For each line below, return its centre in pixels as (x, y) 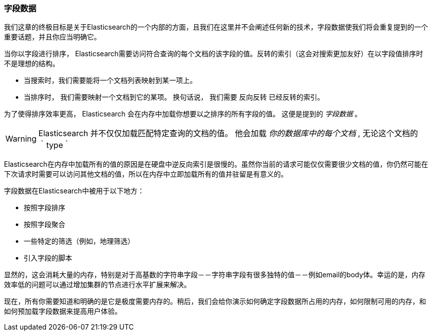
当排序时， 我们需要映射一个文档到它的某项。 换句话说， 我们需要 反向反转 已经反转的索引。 (174, 97)
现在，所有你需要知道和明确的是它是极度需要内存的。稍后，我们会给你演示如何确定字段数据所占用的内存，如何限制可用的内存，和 (215, 301)
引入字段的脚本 (48, 258)
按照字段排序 (44, 208)
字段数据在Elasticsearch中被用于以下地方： (74, 191)
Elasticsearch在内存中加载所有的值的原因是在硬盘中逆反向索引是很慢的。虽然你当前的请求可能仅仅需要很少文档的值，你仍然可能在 (216, 164)
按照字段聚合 (44, 224)
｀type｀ (55, 145)
